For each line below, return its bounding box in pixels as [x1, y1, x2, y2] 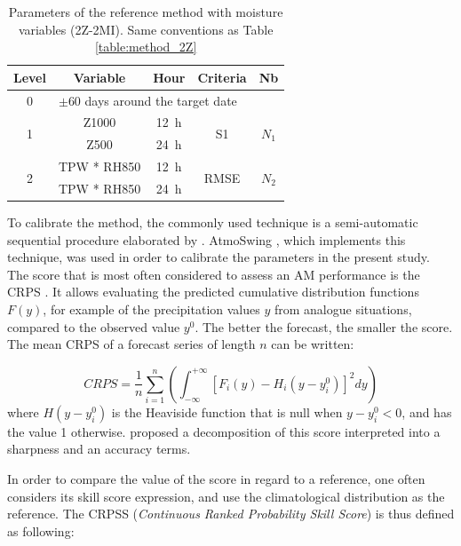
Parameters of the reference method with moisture [8, 3, 283, 20]
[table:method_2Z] [94, 37, 197, 56]
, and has [401, 402, 452, 421]
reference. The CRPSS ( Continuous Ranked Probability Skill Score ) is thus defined [7, 504, 455, 523]
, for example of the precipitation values [43, 300, 260, 319]
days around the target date [84, 91, 237, 109]
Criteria [197, 67, 247, 86]
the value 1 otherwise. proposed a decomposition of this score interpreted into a [7, 422, 441, 440]
